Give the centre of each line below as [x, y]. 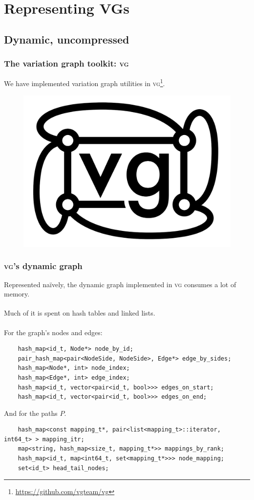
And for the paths [31, 413]
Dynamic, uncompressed [67, 39]
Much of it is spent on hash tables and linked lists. [80, 313]
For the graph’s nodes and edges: [53, 332]
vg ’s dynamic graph [43, 266]
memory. [17, 294]
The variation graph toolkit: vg [66, 63]
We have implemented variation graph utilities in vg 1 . [85, 83]
